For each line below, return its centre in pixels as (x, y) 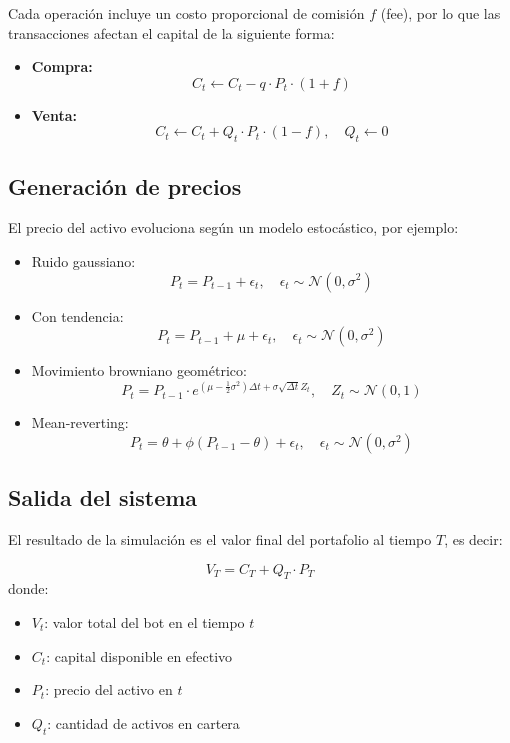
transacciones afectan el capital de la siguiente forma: (171, 32)
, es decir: (473, 539)
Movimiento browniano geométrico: (139, 370)
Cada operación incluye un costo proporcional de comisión (186, 13)
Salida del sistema (103, 497)
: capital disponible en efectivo (139, 655)
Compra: (62, 66)
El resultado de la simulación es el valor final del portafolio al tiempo (220, 539)
